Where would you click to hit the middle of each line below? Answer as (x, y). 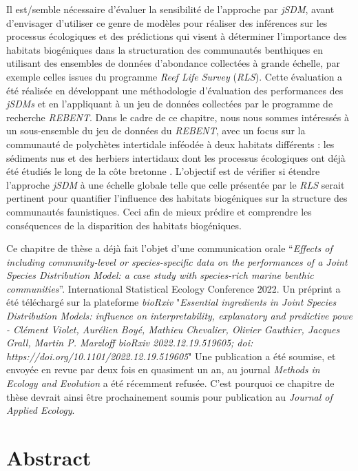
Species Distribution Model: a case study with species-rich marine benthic (160, 275)
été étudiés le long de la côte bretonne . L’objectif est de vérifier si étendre (163, 171)
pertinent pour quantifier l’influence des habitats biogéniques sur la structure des (177, 198)
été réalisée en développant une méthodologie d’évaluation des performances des (175, 90)
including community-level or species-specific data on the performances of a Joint (177, 261)
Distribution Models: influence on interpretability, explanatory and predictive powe (179, 316)
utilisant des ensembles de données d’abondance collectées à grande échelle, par (173, 63)
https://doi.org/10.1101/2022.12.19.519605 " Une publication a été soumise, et (171, 356)
